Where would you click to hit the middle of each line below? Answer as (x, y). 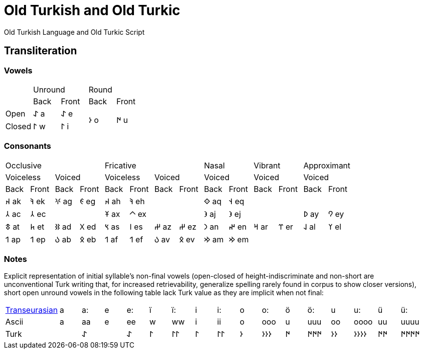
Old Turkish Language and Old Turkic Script (74, 32)
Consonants (28, 146)
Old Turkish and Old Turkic (92, 10)
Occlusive (24, 165)
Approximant (327, 165)
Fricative (121, 165)
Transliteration (41, 51)
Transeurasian (32, 310)
